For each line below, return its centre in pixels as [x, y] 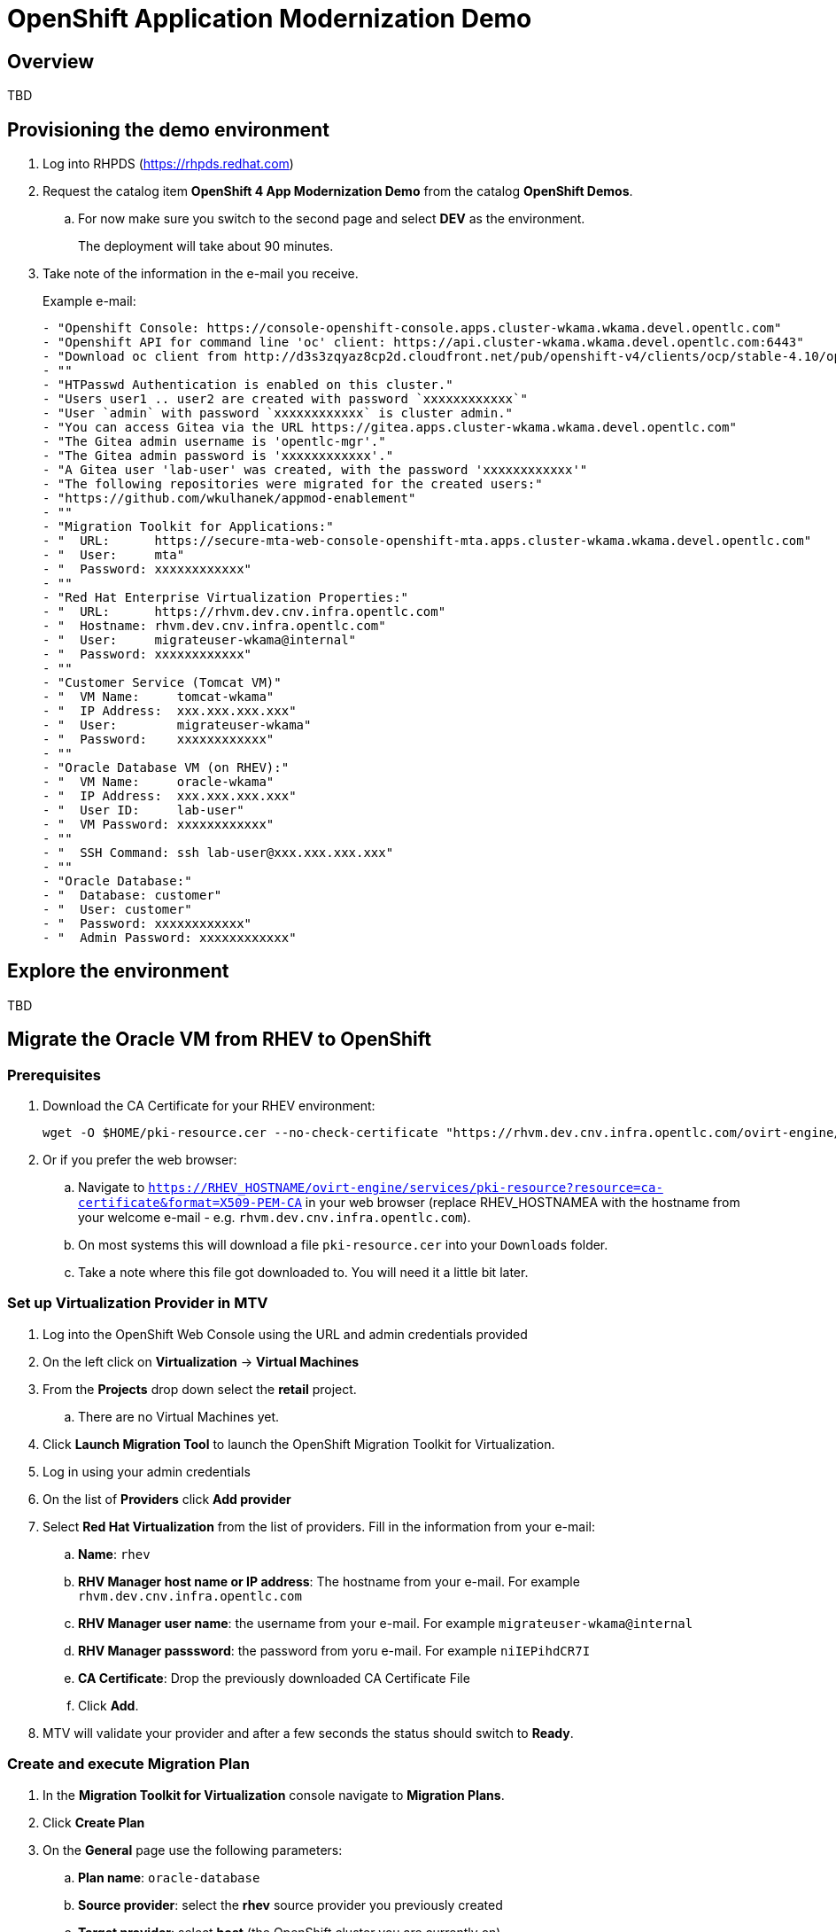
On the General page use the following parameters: [193, 1850]
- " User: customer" [117, 910]
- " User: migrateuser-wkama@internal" [200, 640]
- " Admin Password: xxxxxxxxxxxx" [170, 938]
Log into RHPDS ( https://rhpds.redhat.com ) [168, 164]
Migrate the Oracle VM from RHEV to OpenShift [220, 1040]
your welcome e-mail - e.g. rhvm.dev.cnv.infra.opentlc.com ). [275, 1218]
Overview [51, 61]
